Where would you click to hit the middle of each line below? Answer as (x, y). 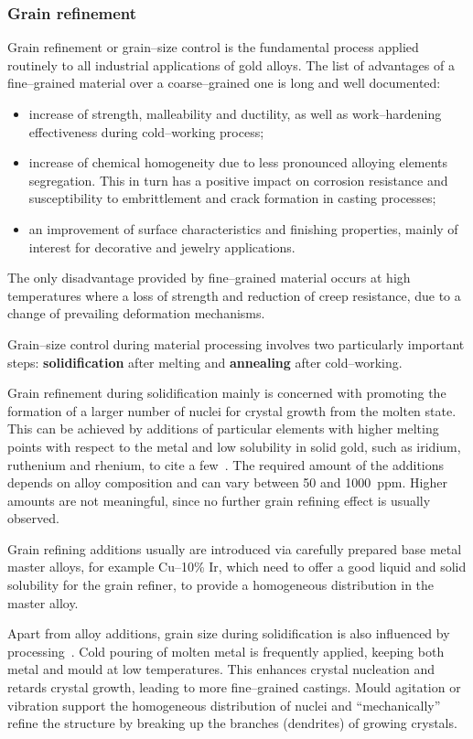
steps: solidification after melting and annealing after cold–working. (205, 362)
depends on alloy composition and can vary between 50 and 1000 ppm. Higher (227, 482)
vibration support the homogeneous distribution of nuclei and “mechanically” (224, 705)
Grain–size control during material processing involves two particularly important (236, 343)
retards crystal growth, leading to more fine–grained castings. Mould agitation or (234, 687)
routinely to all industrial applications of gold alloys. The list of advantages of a (231, 64)
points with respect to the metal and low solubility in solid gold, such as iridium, (234, 446)
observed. (33, 518)
